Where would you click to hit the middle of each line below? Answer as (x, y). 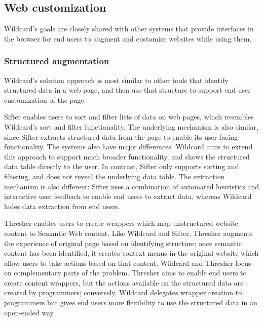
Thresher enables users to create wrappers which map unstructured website (121, 223)
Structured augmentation (57, 61)
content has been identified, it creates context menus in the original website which (131, 253)
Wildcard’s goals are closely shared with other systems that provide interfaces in (129, 29)
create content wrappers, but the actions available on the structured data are (124, 282)
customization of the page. (45, 99)
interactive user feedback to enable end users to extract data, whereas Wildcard (128, 196)
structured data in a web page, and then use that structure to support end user (127, 90)
